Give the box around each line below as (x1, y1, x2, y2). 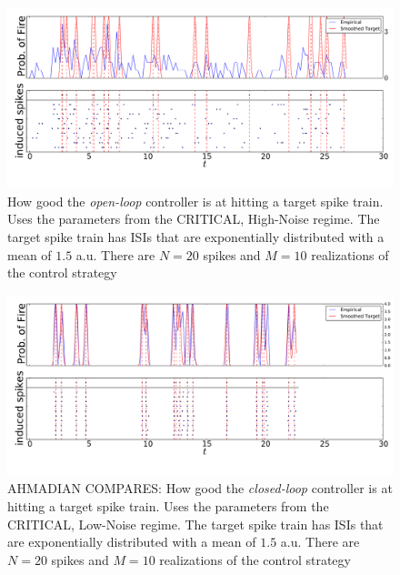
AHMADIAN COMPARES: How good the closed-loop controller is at (7, 479, 393, 498)
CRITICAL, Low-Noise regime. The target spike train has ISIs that (7, 514, 384, 533)
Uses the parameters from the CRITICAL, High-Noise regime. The (7, 209, 380, 228)
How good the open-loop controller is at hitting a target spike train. (7, 191, 384, 210)
